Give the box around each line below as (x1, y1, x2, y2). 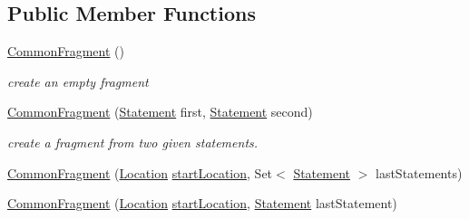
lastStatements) (375, 163, 463, 182)
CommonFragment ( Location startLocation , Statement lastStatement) (7, 194, 397, 213)
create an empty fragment (7, 71, 149, 90)
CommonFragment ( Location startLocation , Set (7, 163, 273, 182)
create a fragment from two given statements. (7, 132, 259, 151)
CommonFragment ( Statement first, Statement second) (7, 102, 313, 121)
